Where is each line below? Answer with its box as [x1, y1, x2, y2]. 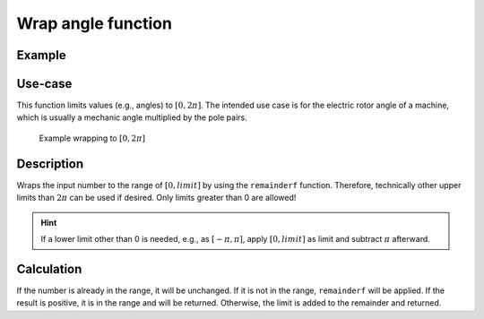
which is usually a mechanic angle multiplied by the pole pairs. [16, 112, 247, 123]
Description [16, 156, 84, 171]
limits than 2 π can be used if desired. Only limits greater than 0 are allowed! [16, 193, 297, 203]
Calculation [16, 261, 82, 277]
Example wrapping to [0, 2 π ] [39, 133, 145, 143]
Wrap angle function [16, 13, 172, 33]
